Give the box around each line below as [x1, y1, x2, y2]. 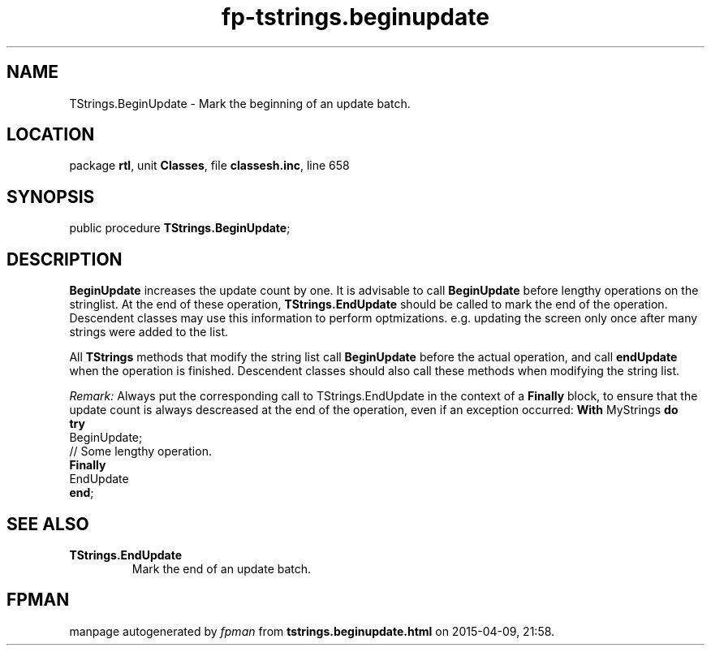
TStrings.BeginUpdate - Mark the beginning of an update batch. [69, 96, 411, 110]
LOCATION [6, 124, 95, 145]
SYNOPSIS [6, 186, 95, 207]
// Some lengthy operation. [69, 444, 212, 459]
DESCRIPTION [6, 248, 123, 270]
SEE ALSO [6, 513, 89, 534]
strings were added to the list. [69, 325, 229, 339]
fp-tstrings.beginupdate [222, 3, 489, 31]
